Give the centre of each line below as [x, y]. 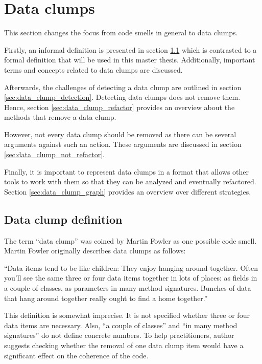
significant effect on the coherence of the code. [76, 355]
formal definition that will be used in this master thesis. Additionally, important [130, 60]
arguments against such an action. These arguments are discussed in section [123, 144]
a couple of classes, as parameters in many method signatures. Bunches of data [128, 288]
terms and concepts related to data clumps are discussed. [93, 69]
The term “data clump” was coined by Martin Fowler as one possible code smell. [130, 240]
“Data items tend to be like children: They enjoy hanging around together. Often [131, 267]
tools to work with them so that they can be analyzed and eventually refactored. [130, 181]
